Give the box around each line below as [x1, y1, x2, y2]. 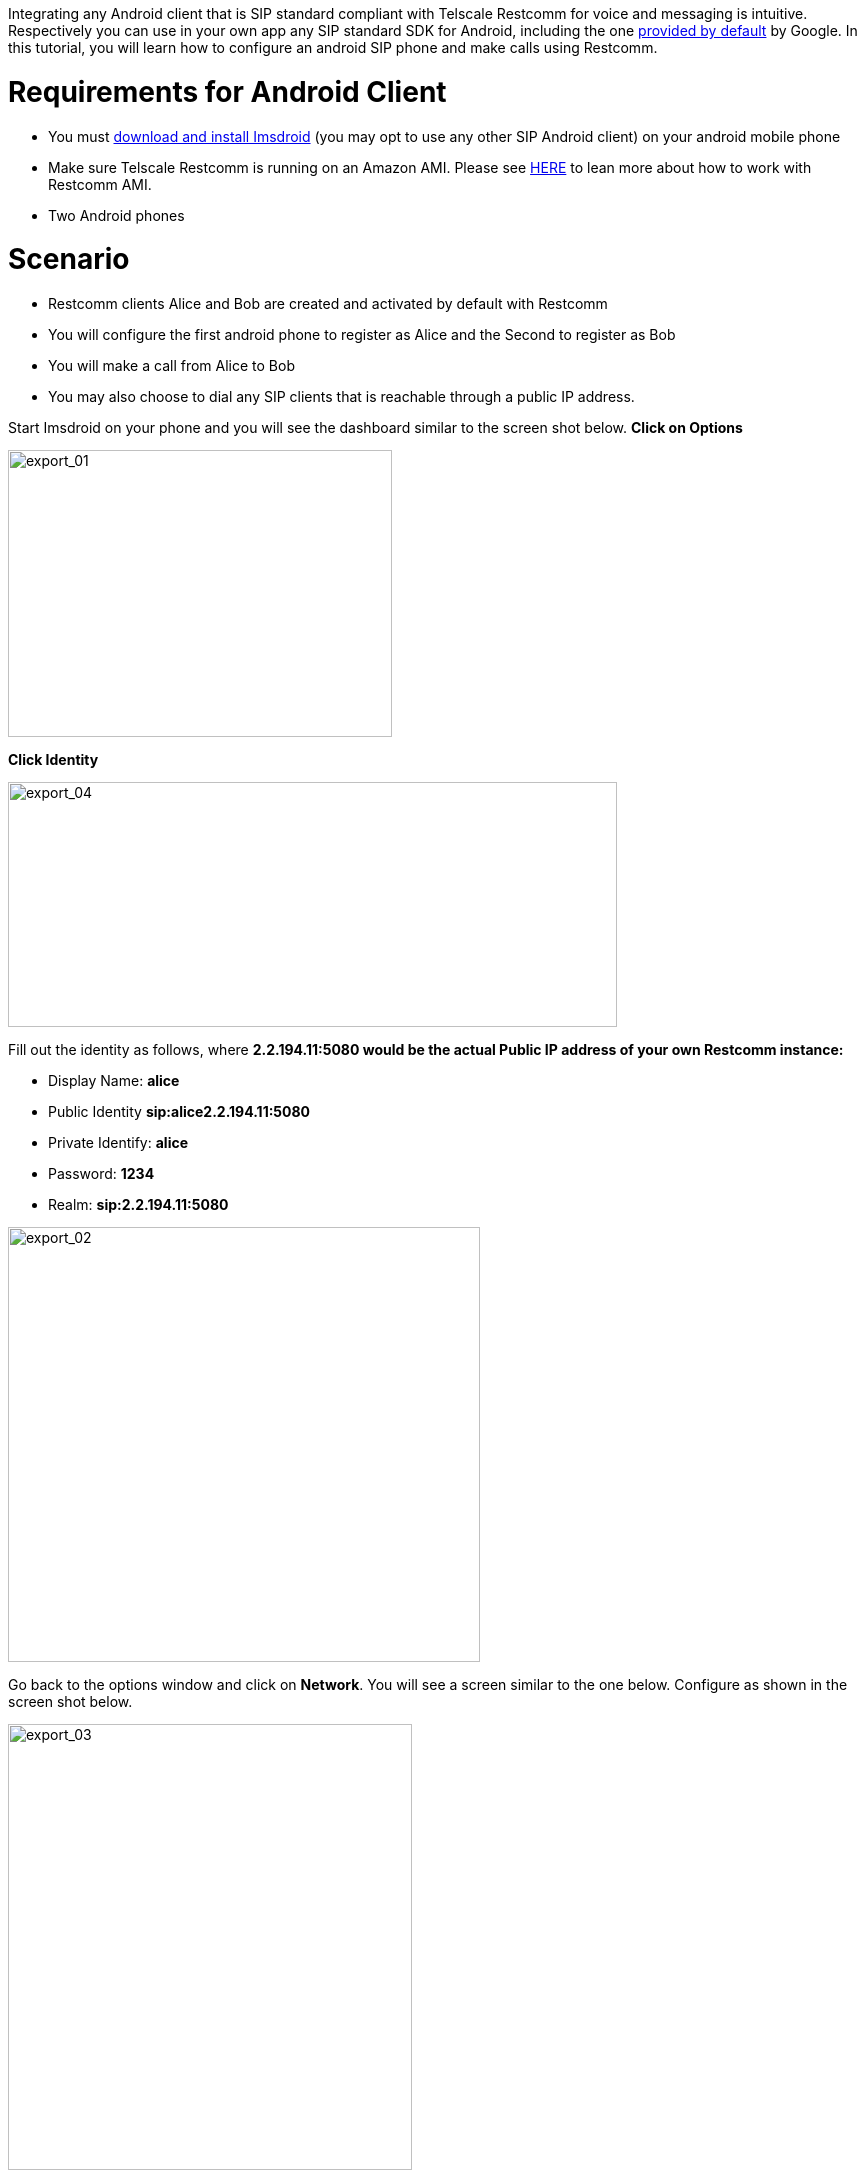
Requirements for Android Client [8, 74, 447, 109]
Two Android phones [48, 206, 185, 224]
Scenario [8, 242, 130, 277]
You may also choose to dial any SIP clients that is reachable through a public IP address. [48, 388, 635, 405]
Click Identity [8, 751, 99, 768]
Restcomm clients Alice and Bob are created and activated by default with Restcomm [48, 295, 608, 312]
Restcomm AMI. [48, 175, 152, 193]
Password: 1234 [48, 1165, 155, 1182]
